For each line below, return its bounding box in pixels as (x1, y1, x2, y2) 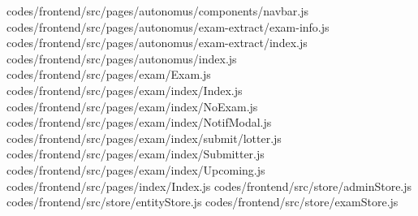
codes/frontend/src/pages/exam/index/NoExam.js (6, 97, 258, 114)
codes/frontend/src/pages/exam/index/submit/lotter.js (6, 129, 282, 146)
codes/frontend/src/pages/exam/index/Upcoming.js (6, 161, 265, 178)
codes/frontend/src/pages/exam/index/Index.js (6, 81, 243, 98)
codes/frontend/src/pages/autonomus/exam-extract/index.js (6, 34, 308, 51)
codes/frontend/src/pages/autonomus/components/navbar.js (6, 2, 308, 19)
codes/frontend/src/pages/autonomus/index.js (6, 50, 237, 67)
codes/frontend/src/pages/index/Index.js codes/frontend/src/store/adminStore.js (6, 177, 412, 194)
